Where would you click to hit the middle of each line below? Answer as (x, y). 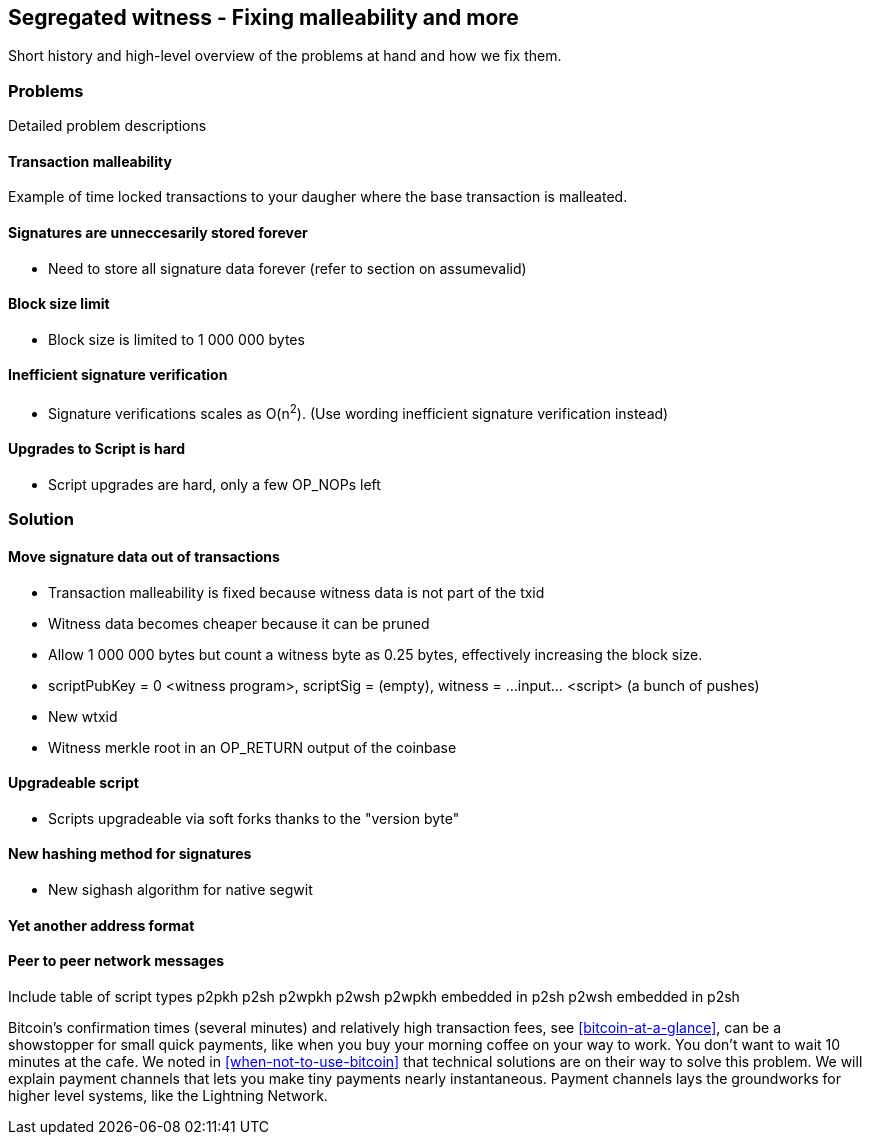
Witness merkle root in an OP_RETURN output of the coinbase (252, 747)
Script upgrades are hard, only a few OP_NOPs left (214, 484)
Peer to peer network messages (116, 961)
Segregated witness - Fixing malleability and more (263, 17)
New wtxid (83, 716)
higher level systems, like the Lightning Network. (168, 1095)
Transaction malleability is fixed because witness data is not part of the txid (296, 592)
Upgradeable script (73, 783)
